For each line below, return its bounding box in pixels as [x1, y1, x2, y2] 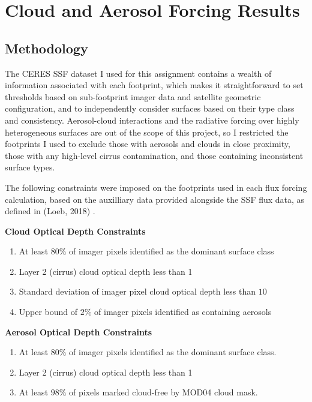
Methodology [5, 38, 88, 57]
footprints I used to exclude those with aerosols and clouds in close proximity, [5, 137, 290, 150]
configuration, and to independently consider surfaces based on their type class [5, 102, 295, 115]
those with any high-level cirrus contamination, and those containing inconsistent [5, 149, 304, 161]
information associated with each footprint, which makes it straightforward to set [5, 79, 304, 91]
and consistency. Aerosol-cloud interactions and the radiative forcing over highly [5, 113, 299, 126]
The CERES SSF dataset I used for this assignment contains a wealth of [5, 67, 272, 79]
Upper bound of [19, 305, 78, 318]
